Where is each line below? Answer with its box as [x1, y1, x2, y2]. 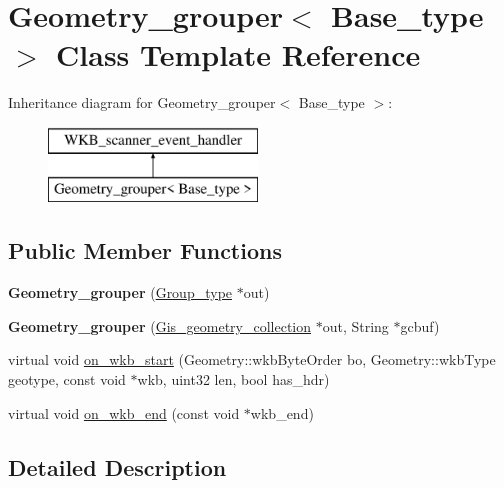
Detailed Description [8, 451, 227, 482]
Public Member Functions [8, 235, 282, 266]
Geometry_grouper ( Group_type [8, 282, 233, 303]
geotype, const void [8, 369, 126, 390]
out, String [322, 315, 389, 336]
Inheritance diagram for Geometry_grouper [8, 92, 276, 113]
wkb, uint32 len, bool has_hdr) [137, 369, 330, 390]
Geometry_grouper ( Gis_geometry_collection [8, 315, 312, 336]
